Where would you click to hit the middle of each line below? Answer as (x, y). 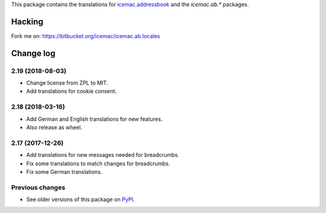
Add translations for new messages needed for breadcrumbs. (103, 155)
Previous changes (38, 187)
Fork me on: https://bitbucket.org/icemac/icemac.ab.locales (85, 36)
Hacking (27, 21)
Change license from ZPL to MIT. (67, 83)
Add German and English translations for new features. (94, 119)
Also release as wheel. (54, 127)
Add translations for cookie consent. (72, 91)
